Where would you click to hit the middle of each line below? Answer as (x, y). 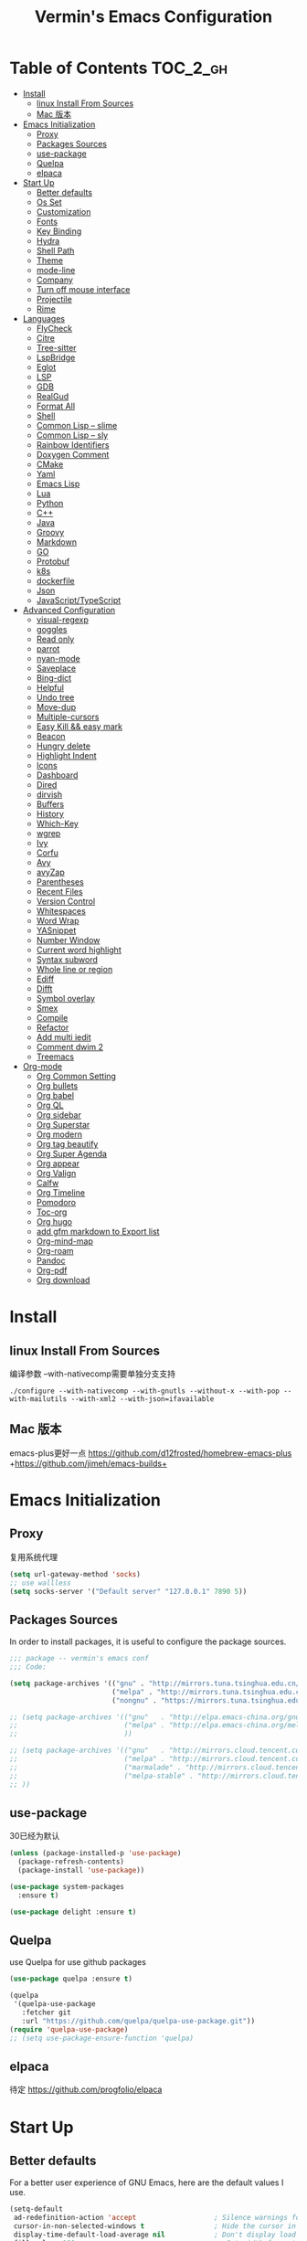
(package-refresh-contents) (71, 1862)
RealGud (53, 396)
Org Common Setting (76, 1076)
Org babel (55, 1095)
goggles (52, 629)
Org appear (58, 1163)
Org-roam (55, 1250)
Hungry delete (64, 746)
